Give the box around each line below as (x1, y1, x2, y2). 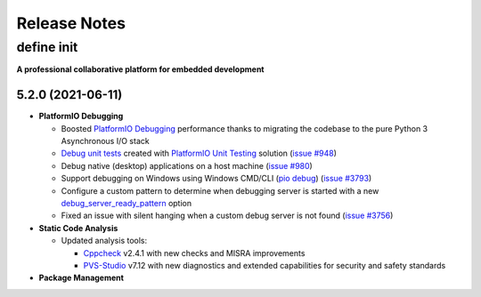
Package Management (38, 272, 125, 284)
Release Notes (16, 13, 126, 33)
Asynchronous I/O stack (61, 136, 151, 147)
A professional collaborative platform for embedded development (16, 64, 265, 75)
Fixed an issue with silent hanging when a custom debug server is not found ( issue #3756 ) (61, 210, 394, 221)
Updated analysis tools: (61, 236, 148, 246)
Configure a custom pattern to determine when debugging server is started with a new (61, 185, 379, 196)
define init (16, 39, 78, 55)
